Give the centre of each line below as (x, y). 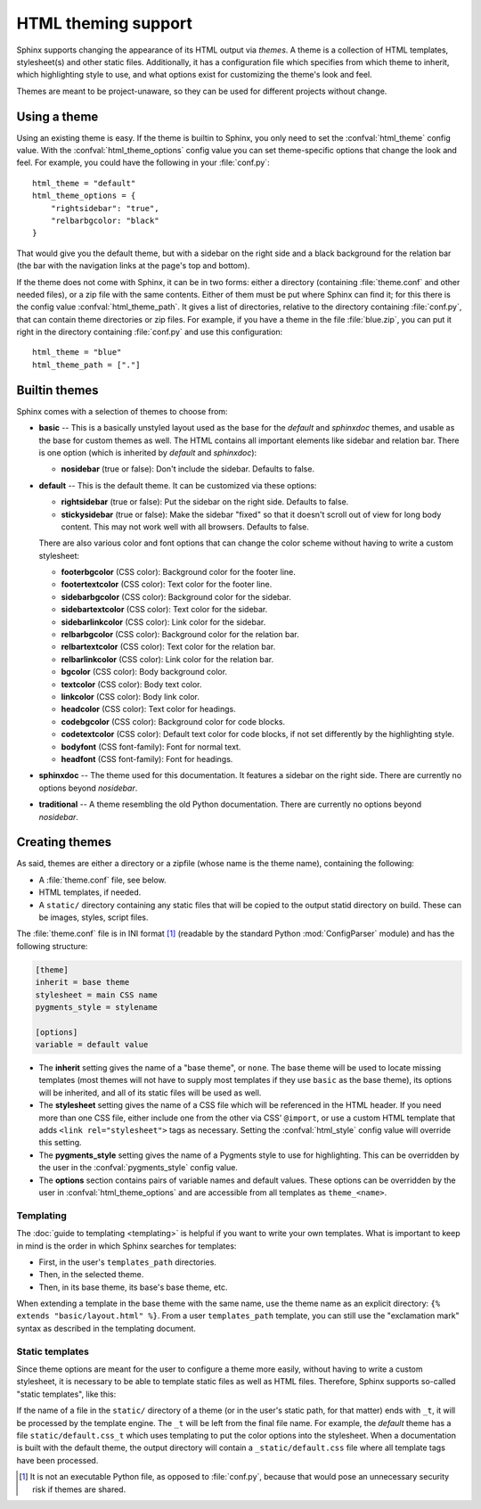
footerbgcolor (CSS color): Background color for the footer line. (178, 572)
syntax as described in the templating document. (106, 1328)
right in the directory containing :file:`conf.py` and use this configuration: (150, 332)
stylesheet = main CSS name (96, 995)
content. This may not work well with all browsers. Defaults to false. (185, 527)
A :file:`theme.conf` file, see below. (102, 880)
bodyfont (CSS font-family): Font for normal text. (151, 746)
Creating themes (64, 842)
